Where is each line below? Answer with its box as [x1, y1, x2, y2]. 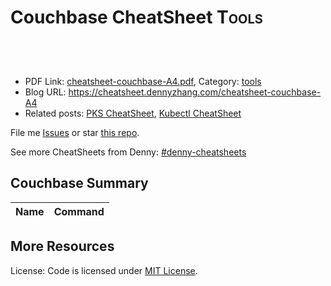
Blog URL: [24, 86, 67, 98]
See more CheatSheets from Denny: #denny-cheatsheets [10, 146, 247, 158]
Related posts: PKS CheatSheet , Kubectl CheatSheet [24, 107, 242, 119]
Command [53, 204, 105, 218]
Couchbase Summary [10, 175, 149, 192]
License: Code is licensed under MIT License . [10, 264, 198, 276]
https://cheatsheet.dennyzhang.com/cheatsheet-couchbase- [68, 86, 322, 98]
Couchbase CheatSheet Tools [10, 6, 263, 29]
